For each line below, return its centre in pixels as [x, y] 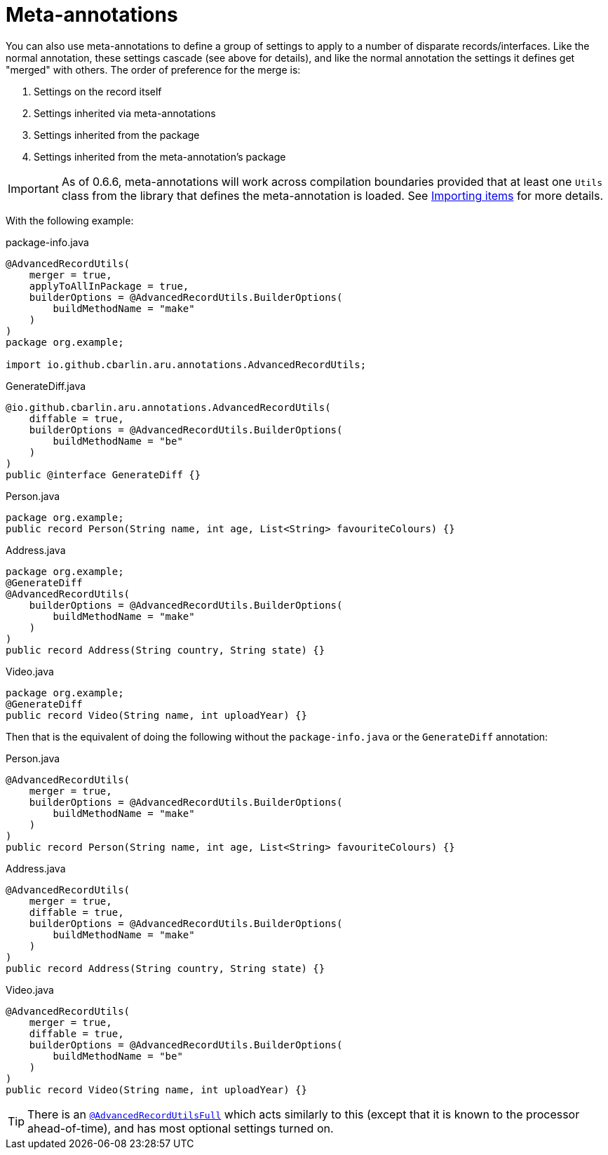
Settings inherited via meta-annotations [125, 113]
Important [33, 188]
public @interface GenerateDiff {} [103, 474]
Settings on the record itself [98, 91]
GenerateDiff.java [46, 386]
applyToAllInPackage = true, [109, 286]
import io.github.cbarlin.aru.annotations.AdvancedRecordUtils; [186, 364]
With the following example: [70, 220]
